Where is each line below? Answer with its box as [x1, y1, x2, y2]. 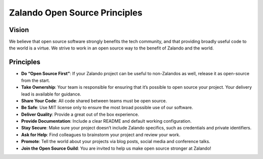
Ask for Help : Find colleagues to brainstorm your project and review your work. [21, 131, 180, 138]
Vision [9, 26, 29, 34]
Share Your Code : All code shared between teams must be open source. [21, 97, 168, 104]
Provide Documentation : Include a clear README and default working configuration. [21, 118, 192, 124]
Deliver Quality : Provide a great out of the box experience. [21, 111, 139, 117]
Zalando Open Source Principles [9, 7, 143, 18]
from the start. [21, 78, 50, 83]
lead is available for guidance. [21, 91, 81, 97]
